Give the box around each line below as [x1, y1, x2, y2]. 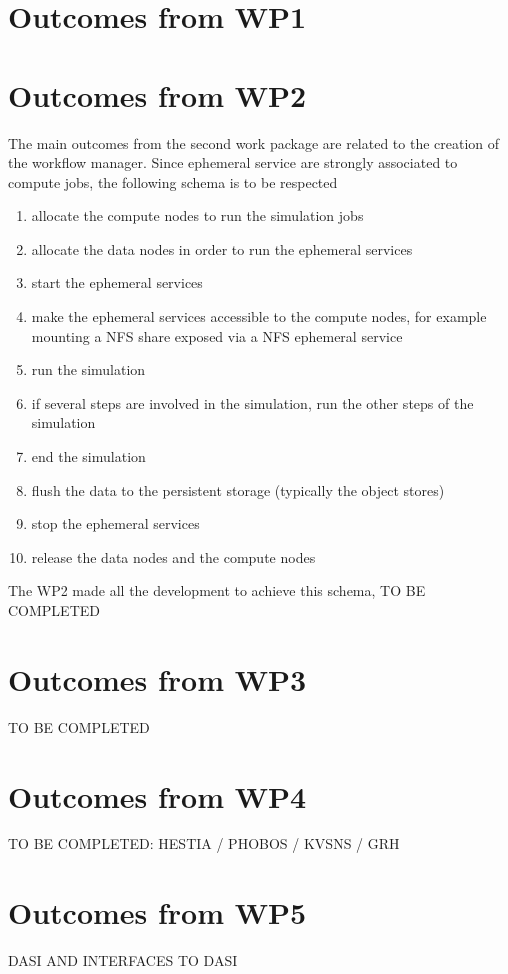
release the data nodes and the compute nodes [31, 546, 316, 567]
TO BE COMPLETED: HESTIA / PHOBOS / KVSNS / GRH [8, 833, 400, 854]
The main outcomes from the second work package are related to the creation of [8, 132, 500, 153]
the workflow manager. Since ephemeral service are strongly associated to [8, 152, 458, 173]
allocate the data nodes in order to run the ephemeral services [31, 238, 413, 259]
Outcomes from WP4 [8, 775, 307, 816]
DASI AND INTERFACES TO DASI [8, 950, 238, 971]
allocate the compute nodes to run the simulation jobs [31, 205, 364, 226]
